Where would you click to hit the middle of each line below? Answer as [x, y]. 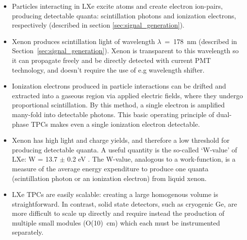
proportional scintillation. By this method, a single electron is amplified [118, 105]
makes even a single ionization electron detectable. [125, 124]
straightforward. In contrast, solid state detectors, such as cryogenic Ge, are [124, 203]
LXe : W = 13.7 [35, 159]
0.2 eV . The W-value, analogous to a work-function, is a [151, 159]
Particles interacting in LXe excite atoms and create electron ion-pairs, [117, 6]
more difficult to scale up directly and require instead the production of [118, 213]
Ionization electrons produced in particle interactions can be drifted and [119, 86]
